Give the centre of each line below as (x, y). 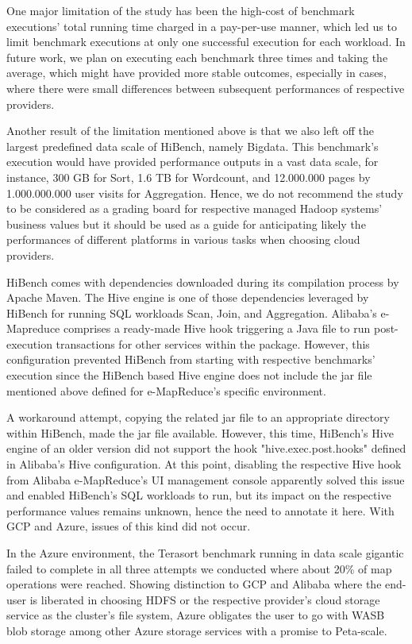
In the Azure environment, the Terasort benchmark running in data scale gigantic (205, 553)
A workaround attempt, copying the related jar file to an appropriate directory (198, 417)
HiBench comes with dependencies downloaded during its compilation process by (203, 282)
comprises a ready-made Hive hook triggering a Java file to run (217, 328)
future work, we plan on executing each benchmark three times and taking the (197, 57)
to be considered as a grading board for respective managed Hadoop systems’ (194, 208)
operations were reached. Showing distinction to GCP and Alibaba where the (194, 584)
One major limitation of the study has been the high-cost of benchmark (181, 10)
